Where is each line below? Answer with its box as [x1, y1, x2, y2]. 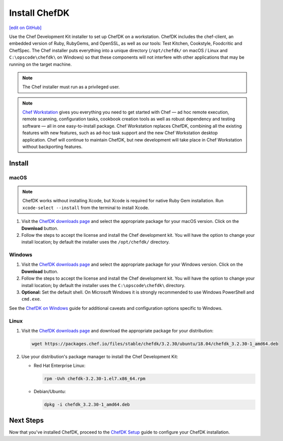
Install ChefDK [9, 7, 70, 18]
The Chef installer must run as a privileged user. [22, 84, 120, 90]
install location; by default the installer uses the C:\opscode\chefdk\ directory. [21, 282, 186, 288]
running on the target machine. [9, 61, 72, 67]
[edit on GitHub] [9, 25, 42, 31]
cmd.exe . [21, 296, 41, 302]
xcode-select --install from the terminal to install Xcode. [22, 205, 150, 211]
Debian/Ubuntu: [33, 389, 66, 395]
